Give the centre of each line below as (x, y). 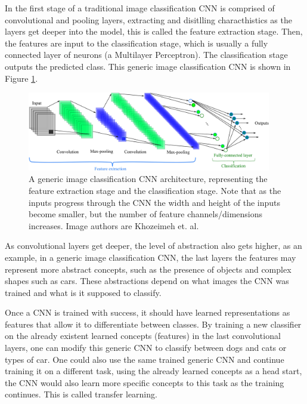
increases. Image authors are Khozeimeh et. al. (114, 225)
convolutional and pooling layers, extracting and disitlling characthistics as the (148, 19)
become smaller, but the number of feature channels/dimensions (146, 214)
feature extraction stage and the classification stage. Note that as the (155, 190)
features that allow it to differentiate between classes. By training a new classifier (153, 324)
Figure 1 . (21, 78)
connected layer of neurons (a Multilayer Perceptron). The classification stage (146, 55)
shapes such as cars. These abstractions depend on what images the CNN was (147, 281)
